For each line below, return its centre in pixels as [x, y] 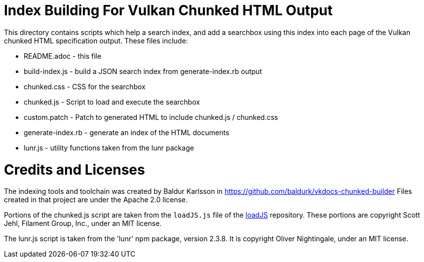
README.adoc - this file [63, 56]
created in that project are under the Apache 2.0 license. [96, 200]
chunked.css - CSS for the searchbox [85, 86]
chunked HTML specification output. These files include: [96, 40]
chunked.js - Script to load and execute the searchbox [112, 102]
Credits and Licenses [75, 169]
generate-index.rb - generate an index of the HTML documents [127, 132]
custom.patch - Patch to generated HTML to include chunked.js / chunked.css [151, 117]
